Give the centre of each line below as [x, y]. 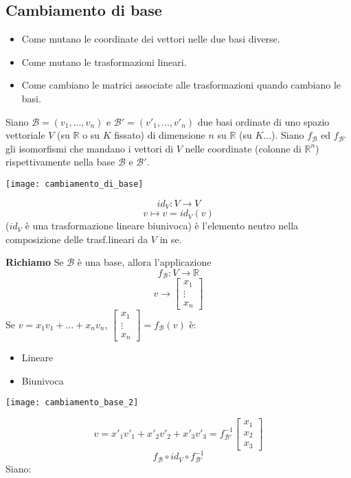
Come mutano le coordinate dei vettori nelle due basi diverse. [151, 39]
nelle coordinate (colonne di [243, 148]
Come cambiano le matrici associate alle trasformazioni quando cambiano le [181, 85]
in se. [171, 239]
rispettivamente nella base [60, 162]
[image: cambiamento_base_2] [72, 403]
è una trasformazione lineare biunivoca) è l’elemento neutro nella [162, 226]
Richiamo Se [35, 262]
